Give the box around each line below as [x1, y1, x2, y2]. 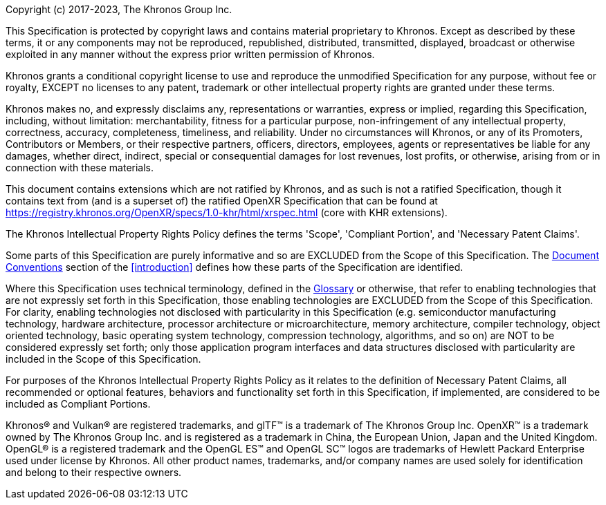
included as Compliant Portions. [6, 398, 151, 410]
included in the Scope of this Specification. [6, 353, 201, 365]
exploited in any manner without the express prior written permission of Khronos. [6, 48, 375, 60]
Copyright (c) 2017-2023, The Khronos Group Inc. [6, 3, 232, 15]
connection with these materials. [6, 162, 154, 173]
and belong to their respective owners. [6, 466, 182, 478]
